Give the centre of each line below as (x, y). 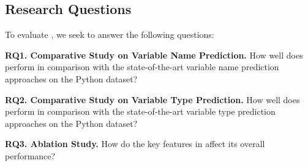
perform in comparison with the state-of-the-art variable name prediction (142, 67)
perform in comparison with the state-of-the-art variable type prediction (140, 111)
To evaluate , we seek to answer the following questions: (110, 34)
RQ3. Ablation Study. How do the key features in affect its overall (135, 144)
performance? (30, 155)
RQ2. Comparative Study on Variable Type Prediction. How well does (152, 99)
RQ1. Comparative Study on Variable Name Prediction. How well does (154, 55)
